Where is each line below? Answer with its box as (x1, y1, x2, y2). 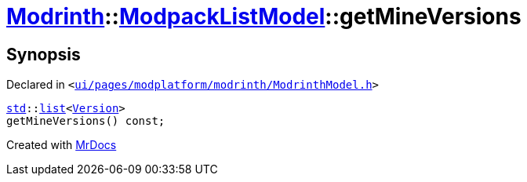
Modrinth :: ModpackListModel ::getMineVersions (6, 3, 522, 30)
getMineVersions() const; (6, 115, 165, 128)
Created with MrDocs (6, 138, 117, 152)
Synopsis (6, 44, 81, 64)
